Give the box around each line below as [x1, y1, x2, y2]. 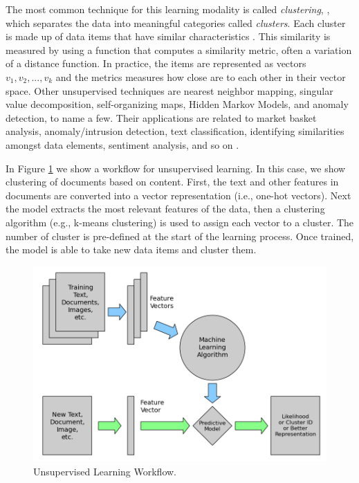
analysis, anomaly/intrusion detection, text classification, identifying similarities [6, 124, 344, 138]
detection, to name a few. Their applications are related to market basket [6, 110, 317, 125]
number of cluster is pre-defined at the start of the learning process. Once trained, [6, 228, 354, 243]
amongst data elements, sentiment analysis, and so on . [6, 137, 239, 152]
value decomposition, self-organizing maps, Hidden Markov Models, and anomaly [6, 97, 349, 111]
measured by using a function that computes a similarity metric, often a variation [6, 42, 352, 57]
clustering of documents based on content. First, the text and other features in [6, 174, 339, 189]
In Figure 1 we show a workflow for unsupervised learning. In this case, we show [6, 161, 346, 175]
